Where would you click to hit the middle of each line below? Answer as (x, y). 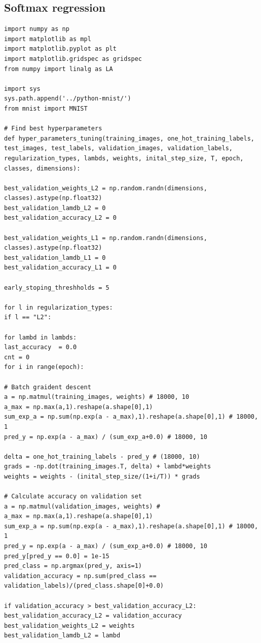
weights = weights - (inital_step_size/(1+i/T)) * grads (102, 476)
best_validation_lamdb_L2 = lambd (62, 636)
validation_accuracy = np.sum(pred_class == (80, 576)
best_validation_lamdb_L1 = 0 (55, 258)
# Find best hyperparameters (53, 129)
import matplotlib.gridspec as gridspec (73, 59)
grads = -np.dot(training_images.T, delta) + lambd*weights (108, 467)
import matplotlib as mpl (48, 39)
